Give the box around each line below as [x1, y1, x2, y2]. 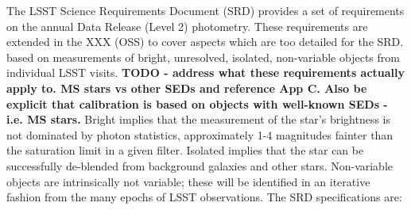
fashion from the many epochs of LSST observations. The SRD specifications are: [6, 189, 402, 205]
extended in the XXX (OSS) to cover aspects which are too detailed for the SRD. [6, 33, 404, 50]
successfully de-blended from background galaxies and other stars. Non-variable [6, 157, 394, 174]
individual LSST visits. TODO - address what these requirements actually [6, 64, 405, 81]
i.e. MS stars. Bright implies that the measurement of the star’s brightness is [6, 111, 391, 128]
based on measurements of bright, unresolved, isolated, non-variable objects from [6, 48, 400, 65]
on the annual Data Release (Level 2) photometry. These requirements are [6, 17, 368, 34]
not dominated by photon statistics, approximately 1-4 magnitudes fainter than [6, 126, 394, 143]
